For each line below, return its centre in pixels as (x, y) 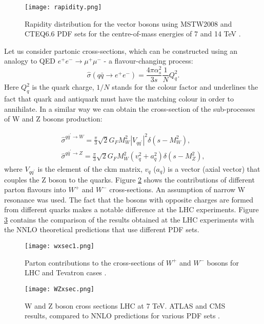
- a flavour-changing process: (148, 61)
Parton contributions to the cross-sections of (94, 262)
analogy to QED (30, 61)
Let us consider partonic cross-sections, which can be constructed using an (121, 50)
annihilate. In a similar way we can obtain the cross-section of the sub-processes (130, 108)
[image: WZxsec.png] (60, 289)
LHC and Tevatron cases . (66, 272)
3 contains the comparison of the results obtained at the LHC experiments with (129, 219)
